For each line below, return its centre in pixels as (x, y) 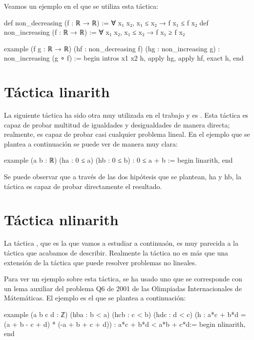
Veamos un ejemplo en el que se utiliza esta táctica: (81, 6)
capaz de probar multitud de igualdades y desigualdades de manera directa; (117, 124)
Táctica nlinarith (61, 220)
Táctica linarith (57, 92)
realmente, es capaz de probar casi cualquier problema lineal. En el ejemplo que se (127, 134)
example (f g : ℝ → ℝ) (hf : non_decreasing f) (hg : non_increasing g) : (112, 48)
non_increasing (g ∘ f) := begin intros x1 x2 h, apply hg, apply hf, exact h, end (124, 58)
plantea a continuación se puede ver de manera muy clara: (91, 143)
